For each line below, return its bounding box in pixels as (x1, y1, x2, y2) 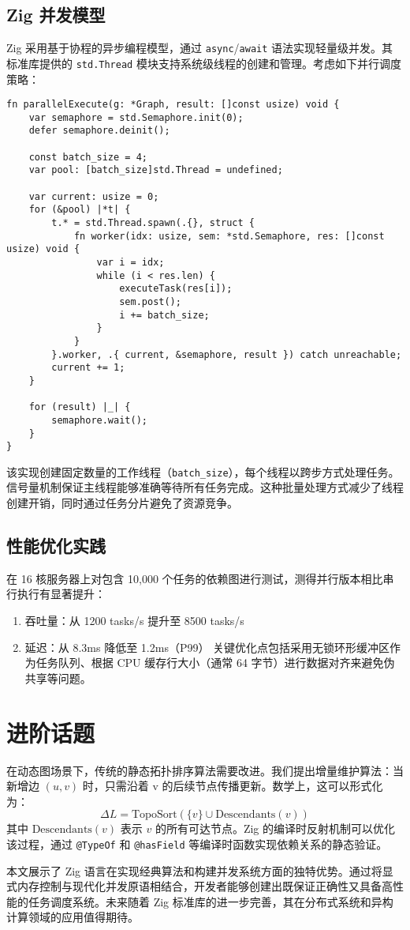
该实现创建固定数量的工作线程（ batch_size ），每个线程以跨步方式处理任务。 (6, 463, 400, 480)
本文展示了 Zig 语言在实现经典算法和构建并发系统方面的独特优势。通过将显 (6, 862, 393, 879)
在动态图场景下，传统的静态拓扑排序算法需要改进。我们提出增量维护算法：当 (6, 762, 404, 778)
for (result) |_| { (28, 401, 131, 413)
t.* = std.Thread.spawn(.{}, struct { (51, 217, 255, 229)
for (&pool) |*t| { (28, 204, 131, 216)
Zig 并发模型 (6, 2, 106, 27)
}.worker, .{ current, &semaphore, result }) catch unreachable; (51, 348, 402, 360)
